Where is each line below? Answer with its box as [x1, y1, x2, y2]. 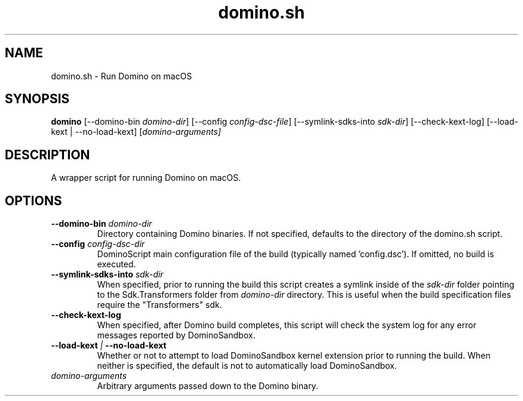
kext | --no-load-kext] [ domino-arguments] [51, 127, 221, 137]
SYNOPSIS [5, 91, 70, 107]
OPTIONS [5, 193, 62, 208]
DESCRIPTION [5, 147, 90, 162]
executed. [97, 259, 136, 270]
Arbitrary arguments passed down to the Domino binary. [97, 381, 318, 391]
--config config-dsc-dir [51, 239, 145, 249]
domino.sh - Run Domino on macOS [51, 70, 192, 81]
